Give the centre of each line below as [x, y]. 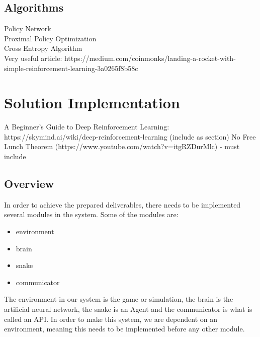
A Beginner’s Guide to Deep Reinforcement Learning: [87, 127]
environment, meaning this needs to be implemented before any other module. [124, 329]
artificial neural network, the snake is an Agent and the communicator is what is [128, 309]
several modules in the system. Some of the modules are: [91, 214]
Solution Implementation [92, 103]
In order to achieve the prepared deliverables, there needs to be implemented [122, 204]
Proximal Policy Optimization [50, 38]
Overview [29, 184]
